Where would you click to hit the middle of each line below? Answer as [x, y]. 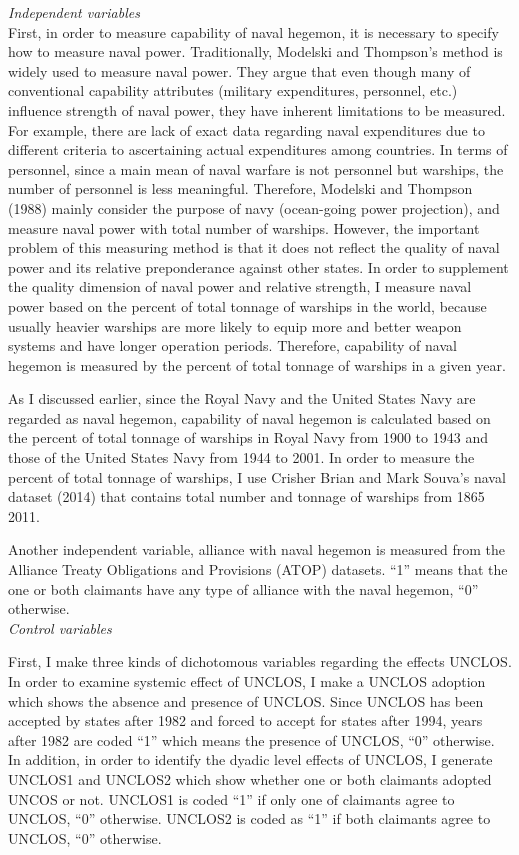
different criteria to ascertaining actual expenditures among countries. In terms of [258, 149]
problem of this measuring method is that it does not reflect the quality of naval [254, 247]
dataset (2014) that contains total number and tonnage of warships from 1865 [246, 496]
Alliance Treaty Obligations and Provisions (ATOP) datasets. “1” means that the [258, 569]
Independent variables [74, 12]
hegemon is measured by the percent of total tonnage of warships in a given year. [257, 364]
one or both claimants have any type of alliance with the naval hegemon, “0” [243, 588]
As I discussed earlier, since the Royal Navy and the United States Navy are [242, 398]
